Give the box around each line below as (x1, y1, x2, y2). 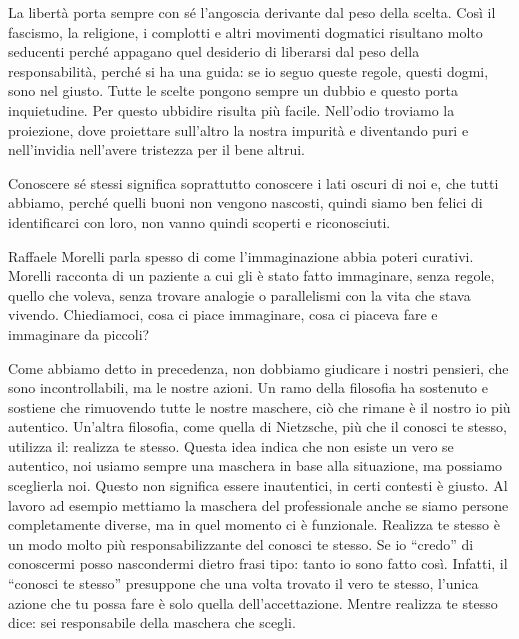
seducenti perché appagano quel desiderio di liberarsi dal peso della (8, 41, 420, 62)
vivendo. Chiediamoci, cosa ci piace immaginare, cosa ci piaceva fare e (8, 304, 438, 325)
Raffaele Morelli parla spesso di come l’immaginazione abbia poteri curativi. (8, 245, 474, 266)
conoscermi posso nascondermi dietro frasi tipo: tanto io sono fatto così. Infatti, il (8, 553, 508, 574)
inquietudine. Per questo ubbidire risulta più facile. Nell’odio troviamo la (8, 99, 455, 120)
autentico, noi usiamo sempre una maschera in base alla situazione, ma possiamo (8, 455, 503, 476)
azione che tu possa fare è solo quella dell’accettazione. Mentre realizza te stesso (8, 592, 498, 613)
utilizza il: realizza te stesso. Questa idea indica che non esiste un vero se (8, 435, 454, 456)
